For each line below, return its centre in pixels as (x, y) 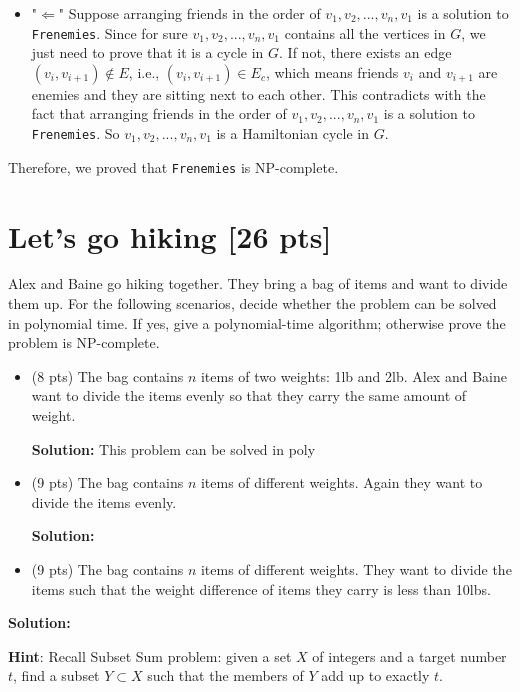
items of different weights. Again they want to (341, 482)
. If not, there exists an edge (365, 52)
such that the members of (225, 675)
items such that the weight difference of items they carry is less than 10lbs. (261, 588)
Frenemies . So (75, 133)
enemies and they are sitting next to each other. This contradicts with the (258, 93)
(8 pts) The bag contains (107, 375)
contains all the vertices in (365, 32)
